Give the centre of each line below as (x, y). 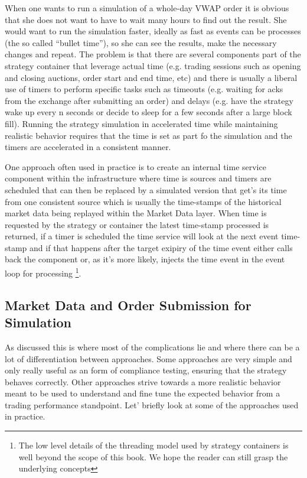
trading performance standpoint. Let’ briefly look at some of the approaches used (152, 404)
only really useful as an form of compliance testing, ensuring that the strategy (146, 370)
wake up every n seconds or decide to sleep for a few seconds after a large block (148, 112)
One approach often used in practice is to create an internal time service (135, 166)
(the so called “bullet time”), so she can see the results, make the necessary (141, 42)
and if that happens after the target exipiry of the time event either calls (161, 247)
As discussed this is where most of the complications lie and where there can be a (152, 347)
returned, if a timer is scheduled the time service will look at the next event (142, 236)
